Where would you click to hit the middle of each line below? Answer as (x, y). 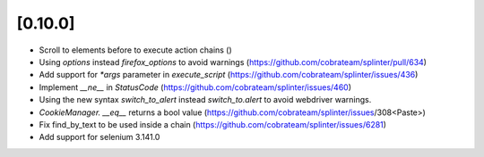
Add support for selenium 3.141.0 (99, 137)
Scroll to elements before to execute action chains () (135, 50)
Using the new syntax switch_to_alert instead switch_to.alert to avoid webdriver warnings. (205, 100)
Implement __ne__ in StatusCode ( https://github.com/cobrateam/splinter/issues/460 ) (195, 87)
